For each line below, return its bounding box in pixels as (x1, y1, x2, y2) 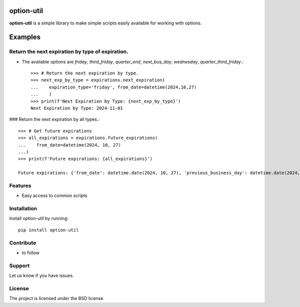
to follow (21, 249, 40, 255)
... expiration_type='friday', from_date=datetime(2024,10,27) (30, 84, 197, 90)
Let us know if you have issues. (9, 272, 74, 278)
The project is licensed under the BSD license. (9, 295, 104, 301)
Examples (9, 33, 41, 41)
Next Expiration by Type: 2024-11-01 (30, 105, 123, 111)
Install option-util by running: (9, 215, 68, 221)
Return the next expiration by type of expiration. (9, 48, 128, 55)
